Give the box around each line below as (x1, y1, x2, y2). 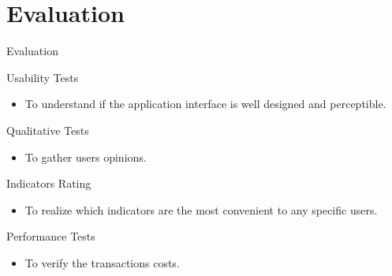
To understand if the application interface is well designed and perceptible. (24, 95, 386, 112)
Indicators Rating (6, 175, 91, 192)
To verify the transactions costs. (24, 254, 180, 270)
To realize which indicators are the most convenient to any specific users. (24, 201, 378, 218)
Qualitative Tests (6, 121, 89, 138)
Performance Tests (6, 228, 95, 244)
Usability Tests (6, 69, 79, 85)
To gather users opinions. (24, 148, 147, 165)
